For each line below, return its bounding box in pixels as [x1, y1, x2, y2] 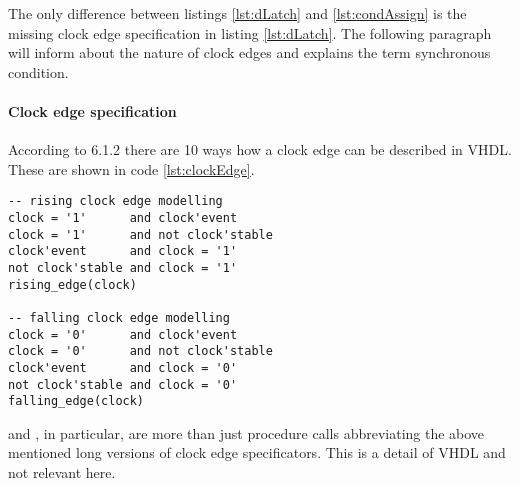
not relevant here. [8, 462, 116, 483]
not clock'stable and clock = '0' [8, 377, 238, 392]
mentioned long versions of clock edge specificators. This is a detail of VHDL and [8, 442, 506, 463]
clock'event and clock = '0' [8, 360, 238, 375]
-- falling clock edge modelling [8, 310, 230, 325]
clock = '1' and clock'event [8, 211, 238, 226]
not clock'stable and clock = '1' [8, 260, 238, 275]
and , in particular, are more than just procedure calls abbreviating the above [8, 422, 485, 443]
